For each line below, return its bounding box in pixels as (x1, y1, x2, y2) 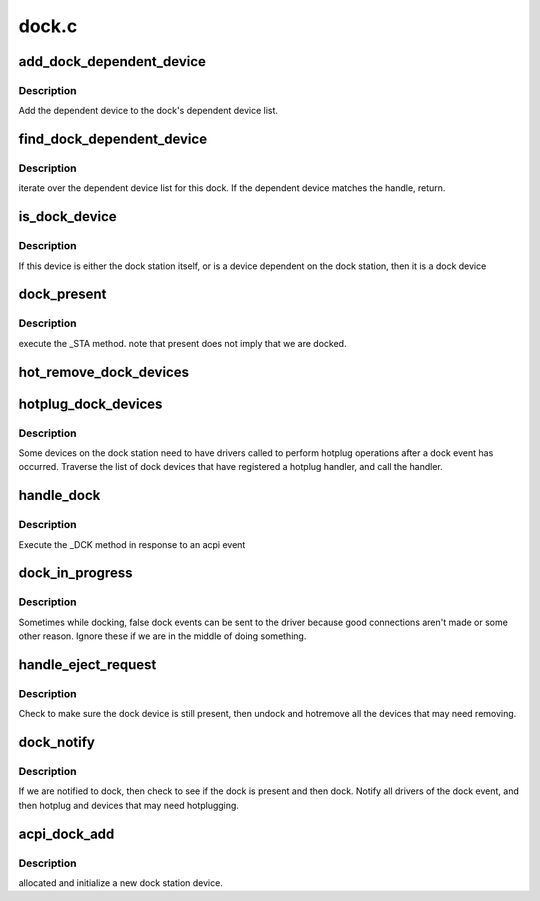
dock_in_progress (18, 565, 133, 582)
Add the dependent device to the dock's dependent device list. (18, 105, 279, 117)
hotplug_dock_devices (18, 395, 163, 412)
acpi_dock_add (18, 825, 115, 842)
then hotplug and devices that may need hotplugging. (18, 799, 240, 811)
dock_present (18, 286, 107, 303)
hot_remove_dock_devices (18, 363, 190, 380)
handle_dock (18, 487, 101, 504)
